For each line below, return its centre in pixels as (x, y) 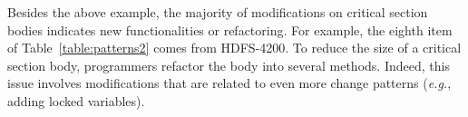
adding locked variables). (76, 100)
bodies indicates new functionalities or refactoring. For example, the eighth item (230, 29)
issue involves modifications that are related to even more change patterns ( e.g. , (229, 83)
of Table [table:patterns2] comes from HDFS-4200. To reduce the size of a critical (234, 48)
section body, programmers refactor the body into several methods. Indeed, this (229, 65)
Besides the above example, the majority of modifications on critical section (218, 12)
